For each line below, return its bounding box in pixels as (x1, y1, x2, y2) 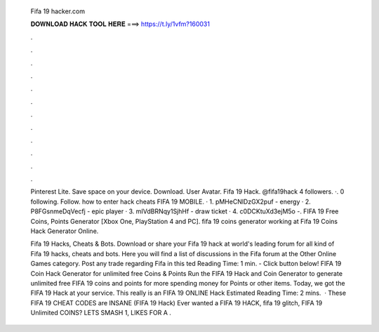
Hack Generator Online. (30, 227, 99, 235)
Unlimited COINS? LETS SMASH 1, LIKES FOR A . (30, 309, 172, 317)
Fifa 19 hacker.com (30, 7, 86, 15)
